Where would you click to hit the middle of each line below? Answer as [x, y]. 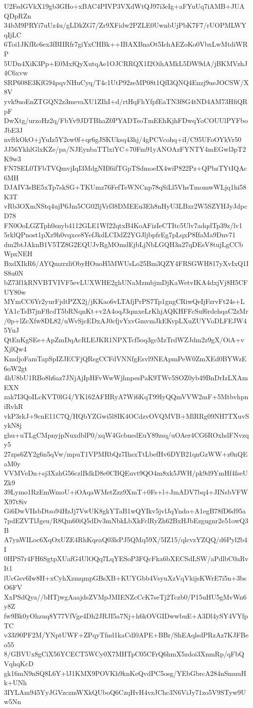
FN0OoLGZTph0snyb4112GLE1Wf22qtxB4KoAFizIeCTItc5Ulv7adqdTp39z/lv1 [123, 225]
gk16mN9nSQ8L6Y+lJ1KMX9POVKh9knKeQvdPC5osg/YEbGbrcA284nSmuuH [125, 673]
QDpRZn [18, 15]
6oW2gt [16, 368]
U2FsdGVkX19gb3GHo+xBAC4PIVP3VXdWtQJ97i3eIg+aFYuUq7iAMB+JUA [124, 6]
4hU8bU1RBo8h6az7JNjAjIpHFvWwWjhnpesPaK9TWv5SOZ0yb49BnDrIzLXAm [126, 378]
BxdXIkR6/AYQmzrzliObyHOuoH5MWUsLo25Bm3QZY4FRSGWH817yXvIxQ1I [126, 263]
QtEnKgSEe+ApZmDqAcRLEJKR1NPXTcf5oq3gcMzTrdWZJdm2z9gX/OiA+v [124, 339]
